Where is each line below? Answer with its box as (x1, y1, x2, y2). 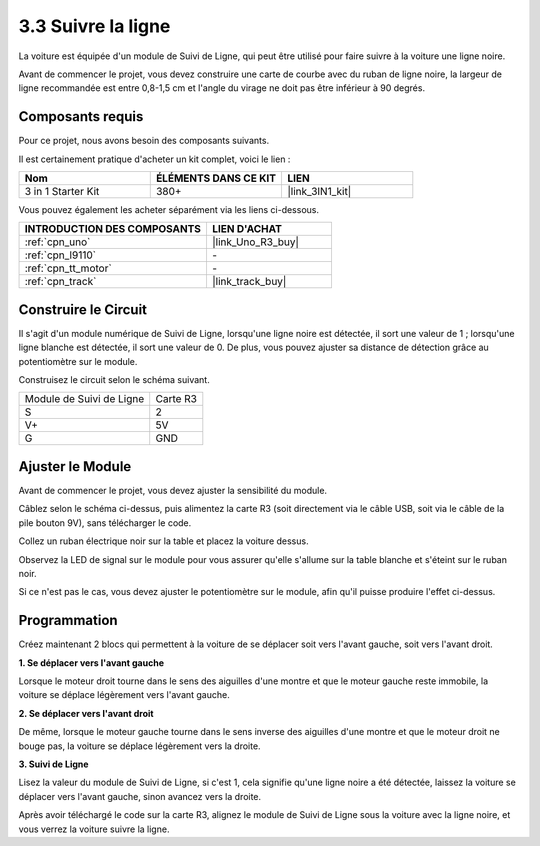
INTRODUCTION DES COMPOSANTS (24, 222, 202, 236)
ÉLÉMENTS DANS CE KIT (155, 171, 277, 185)
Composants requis (18, 108, 144, 125)
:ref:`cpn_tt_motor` (24, 261, 112, 275)
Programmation (18, 612, 119, 629)
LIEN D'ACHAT (211, 222, 282, 236)
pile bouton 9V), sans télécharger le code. (18, 516, 192, 529)
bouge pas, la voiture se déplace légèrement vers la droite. (18, 740, 261, 752)
